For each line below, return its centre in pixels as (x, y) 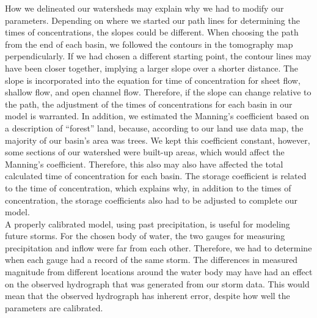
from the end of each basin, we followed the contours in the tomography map (149, 44)
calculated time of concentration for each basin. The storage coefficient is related (156, 176)
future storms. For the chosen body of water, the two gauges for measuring (145, 236)
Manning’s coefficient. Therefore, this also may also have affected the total (144, 164)
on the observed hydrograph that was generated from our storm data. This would (157, 283)
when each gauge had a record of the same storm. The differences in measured (151, 260)
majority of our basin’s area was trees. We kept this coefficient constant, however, (158, 140)
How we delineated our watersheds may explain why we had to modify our (144, 8)
